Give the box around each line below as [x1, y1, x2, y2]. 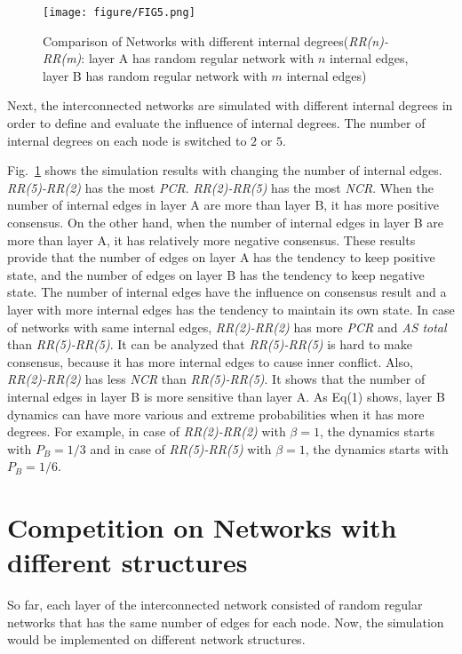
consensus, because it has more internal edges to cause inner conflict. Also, [7, 352, 413, 371]
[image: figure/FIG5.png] [43, 6, 195, 19]
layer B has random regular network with [43, 66, 267, 84]
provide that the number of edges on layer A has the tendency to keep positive [7, 248, 435, 267]
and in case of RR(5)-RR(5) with [90, 439, 272, 458]
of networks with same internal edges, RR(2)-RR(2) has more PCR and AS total [7, 317, 447, 336]
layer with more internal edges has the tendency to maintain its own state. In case [7, 299, 455, 318]
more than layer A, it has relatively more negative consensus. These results [7, 230, 416, 249]
